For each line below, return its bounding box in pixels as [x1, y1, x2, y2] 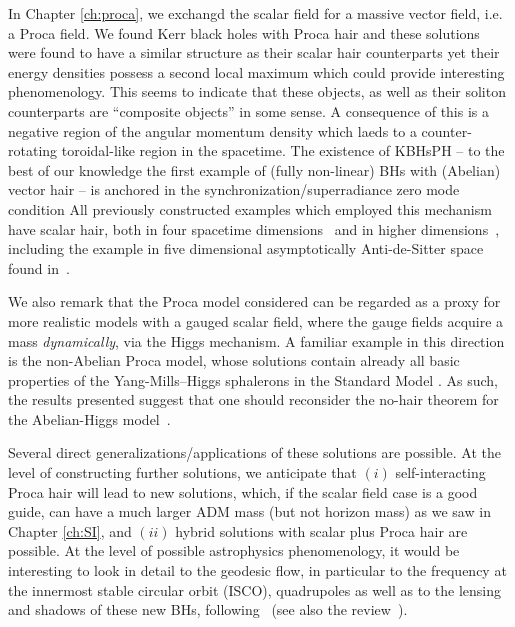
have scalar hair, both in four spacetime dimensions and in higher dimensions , [8, 218, 500, 239]
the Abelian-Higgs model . [8, 408, 171, 429]
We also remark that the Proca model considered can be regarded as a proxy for [8, 291, 501, 312]
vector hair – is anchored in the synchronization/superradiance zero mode [8, 179, 460, 200]
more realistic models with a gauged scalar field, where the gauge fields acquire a [8, 310, 504, 331]
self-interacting [395, 462, 486, 483]
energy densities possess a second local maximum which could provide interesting [8, 61, 505, 82]
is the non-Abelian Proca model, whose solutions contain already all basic [8, 350, 460, 371]
